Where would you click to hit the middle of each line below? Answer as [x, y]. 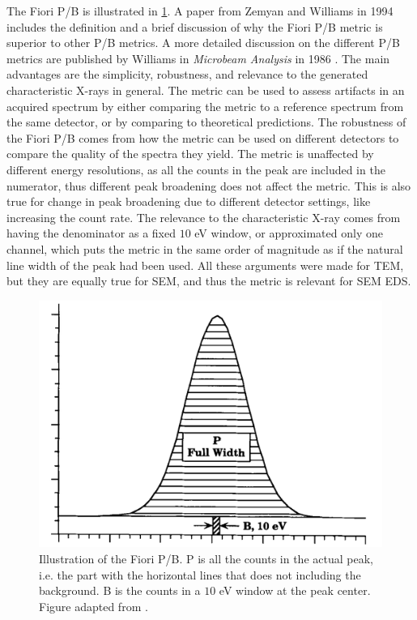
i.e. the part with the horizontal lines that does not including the [200, 574]
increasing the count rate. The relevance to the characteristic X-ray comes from [204, 217]
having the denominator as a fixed [91, 233]
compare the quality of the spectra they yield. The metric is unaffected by [190, 154]
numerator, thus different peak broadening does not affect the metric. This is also [209, 185]
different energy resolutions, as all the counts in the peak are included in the [196, 169]
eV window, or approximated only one [289, 233]
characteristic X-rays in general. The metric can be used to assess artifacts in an [206, 90]
